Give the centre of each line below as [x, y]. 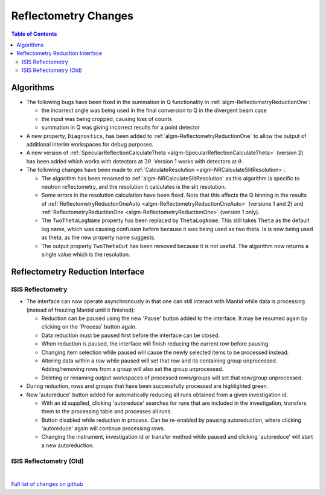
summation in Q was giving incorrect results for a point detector [121, 128]
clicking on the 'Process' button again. [89, 327]
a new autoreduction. [68, 445]
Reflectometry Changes [72, 16]
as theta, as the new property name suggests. [99, 238]
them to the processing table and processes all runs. [107, 411]
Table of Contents [34, 34]
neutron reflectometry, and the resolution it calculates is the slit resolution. [134, 186]
